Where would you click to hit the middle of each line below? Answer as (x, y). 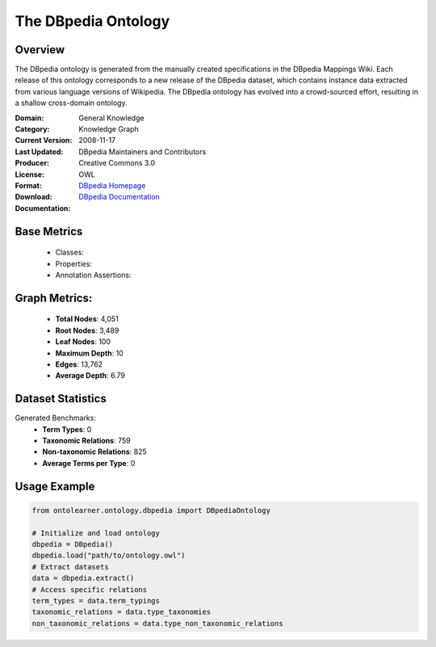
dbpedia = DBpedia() (72, 544)
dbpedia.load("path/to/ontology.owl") (109, 556)
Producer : (32, 163)
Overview (40, 50)
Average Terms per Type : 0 (89, 463)
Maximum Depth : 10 (90, 353)
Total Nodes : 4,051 (87, 319)
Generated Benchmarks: (55, 418)
